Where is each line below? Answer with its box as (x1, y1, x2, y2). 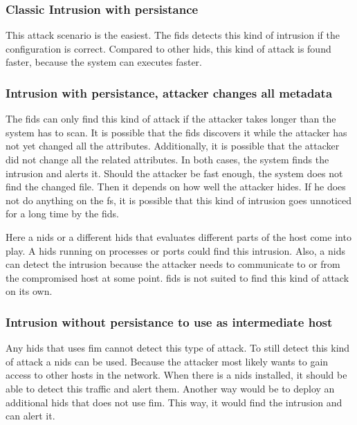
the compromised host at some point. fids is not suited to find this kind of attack (6, 270, 349, 284)
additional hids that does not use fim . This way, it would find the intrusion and (6, 395, 342, 409)
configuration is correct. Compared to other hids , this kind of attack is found (6, 41, 331, 55)
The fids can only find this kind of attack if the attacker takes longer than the (6, 111, 336, 126)
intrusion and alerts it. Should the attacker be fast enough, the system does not (6, 165, 343, 180)
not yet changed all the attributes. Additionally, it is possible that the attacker (6, 138, 340, 153)
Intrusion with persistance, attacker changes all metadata (6, 84, 333, 101)
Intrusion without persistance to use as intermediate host (6, 313, 333, 330)
